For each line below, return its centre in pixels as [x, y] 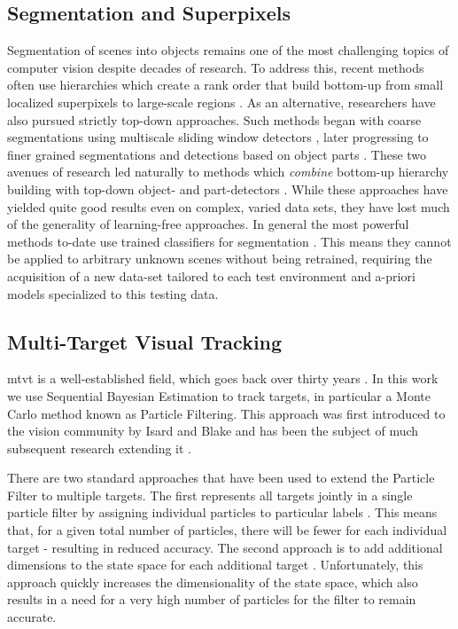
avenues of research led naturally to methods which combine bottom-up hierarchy [228, 172]
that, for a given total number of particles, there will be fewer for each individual [227, 530]
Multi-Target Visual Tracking [145, 341]
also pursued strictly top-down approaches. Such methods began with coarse [214, 119]
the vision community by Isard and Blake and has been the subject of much [213, 431]
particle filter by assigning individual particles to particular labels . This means [222, 512]
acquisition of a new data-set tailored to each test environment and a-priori [211, 275]
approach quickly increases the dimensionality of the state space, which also [213, 582]
